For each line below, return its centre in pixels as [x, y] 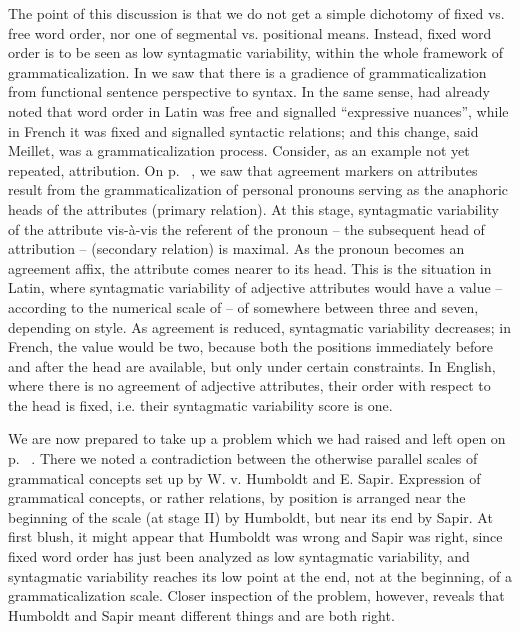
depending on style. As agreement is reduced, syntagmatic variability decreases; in [260, 326]
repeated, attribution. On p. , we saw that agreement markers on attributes [243, 169]
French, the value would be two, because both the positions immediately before [251, 346]
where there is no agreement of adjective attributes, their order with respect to [249, 385]
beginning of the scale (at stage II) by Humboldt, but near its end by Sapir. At [250, 516]
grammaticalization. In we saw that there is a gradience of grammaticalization [247, 71]
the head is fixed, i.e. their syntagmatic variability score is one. [200, 404]
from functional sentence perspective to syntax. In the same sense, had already [249, 91]
